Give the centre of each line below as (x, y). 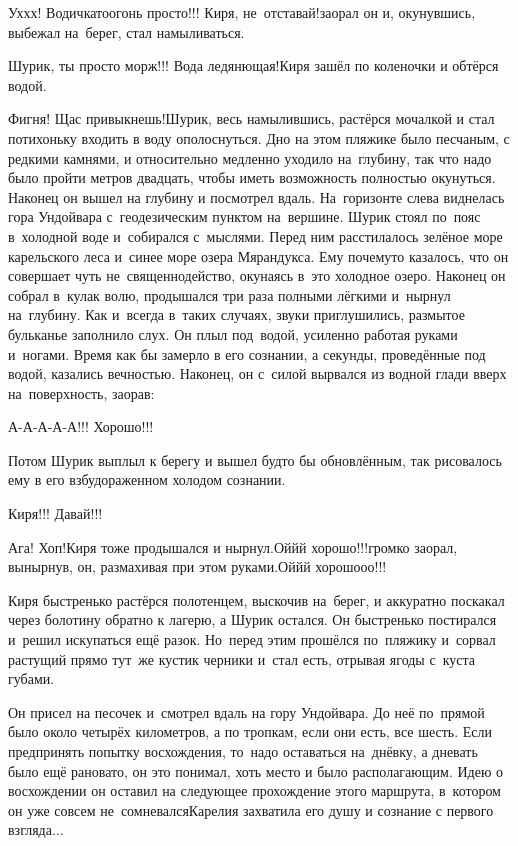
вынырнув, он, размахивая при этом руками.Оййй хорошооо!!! (197, 566)
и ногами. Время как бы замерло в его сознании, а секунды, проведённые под (247, 353)
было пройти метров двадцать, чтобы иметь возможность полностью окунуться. (252, 177)
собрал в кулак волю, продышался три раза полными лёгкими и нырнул (229, 294)
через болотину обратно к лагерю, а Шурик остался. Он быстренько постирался (252, 619)
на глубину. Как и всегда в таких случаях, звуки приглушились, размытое (236, 314)
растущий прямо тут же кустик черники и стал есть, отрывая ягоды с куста (241, 658)
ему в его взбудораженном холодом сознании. (147, 479)
